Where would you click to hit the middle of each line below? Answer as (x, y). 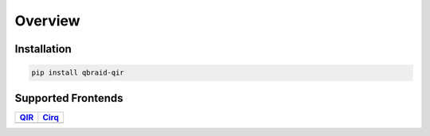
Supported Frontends (69, 98)
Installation (43, 49)
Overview (47, 21)
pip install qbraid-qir (78, 73)
